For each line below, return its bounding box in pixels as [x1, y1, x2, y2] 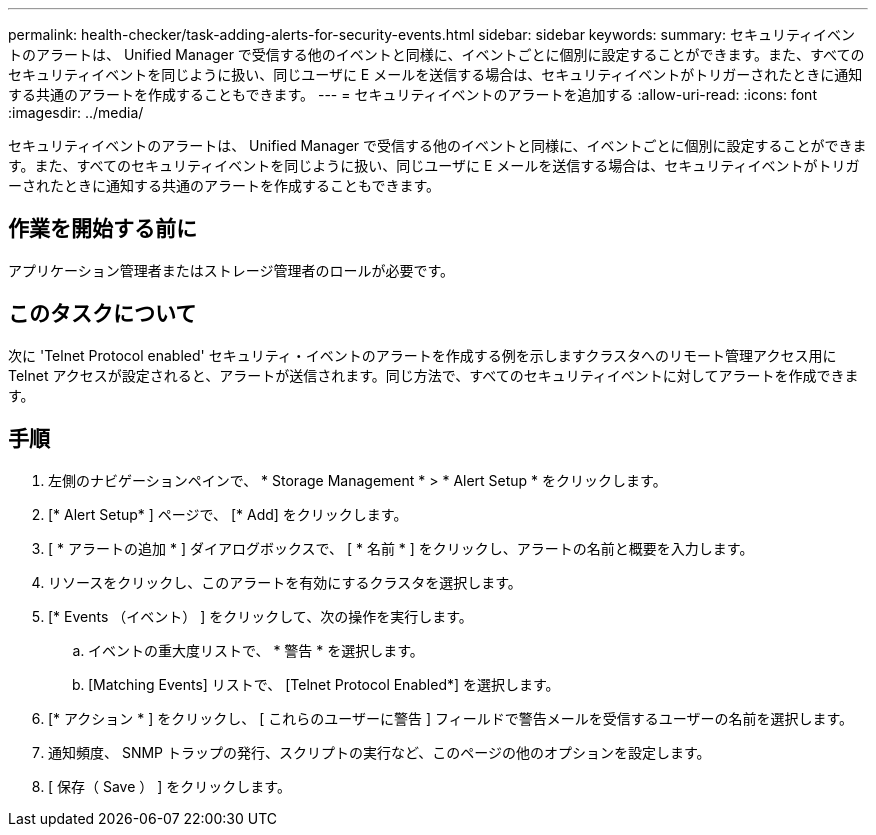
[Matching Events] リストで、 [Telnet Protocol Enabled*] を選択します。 [88, 675, 560, 693]
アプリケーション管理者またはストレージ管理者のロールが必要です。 [8, 261, 455, 279]
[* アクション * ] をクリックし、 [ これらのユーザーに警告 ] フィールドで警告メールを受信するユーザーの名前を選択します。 [48, 709, 854, 727]
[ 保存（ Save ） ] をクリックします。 [48, 777, 291, 795]
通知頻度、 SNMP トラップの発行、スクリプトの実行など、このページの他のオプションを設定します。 [48, 743, 711, 761]
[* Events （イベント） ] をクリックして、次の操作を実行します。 [48, 607, 473, 625]
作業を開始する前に [8, 216, 197, 242]
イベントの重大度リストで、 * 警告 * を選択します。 [88, 641, 424, 659]
